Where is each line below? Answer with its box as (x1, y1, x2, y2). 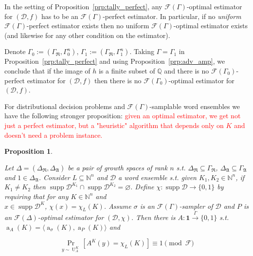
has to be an (41, 11, 78, 21)
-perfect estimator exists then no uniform (26, 20, 149, 31)
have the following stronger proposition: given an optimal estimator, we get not (4, 110, 241, 121)
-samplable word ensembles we (149, 101, 240, 111)
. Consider (38, 172, 70, 182)
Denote (4, 46, 26, 56)
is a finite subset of (98, 65, 155, 75)
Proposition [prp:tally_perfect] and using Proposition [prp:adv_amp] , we (4, 56, 225, 66)
